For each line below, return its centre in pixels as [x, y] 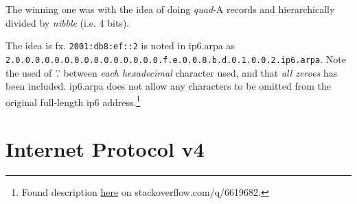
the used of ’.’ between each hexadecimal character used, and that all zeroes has [172, 72]
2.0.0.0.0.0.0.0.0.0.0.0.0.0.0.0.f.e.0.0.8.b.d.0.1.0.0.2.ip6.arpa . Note [176, 59]
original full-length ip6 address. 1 [73, 101]
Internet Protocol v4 [105, 149]
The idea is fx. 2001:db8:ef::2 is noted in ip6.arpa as [120, 46]
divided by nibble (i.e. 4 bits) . [68, 22]
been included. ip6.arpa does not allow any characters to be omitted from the [168, 86]
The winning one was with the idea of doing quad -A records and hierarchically [170, 9]
